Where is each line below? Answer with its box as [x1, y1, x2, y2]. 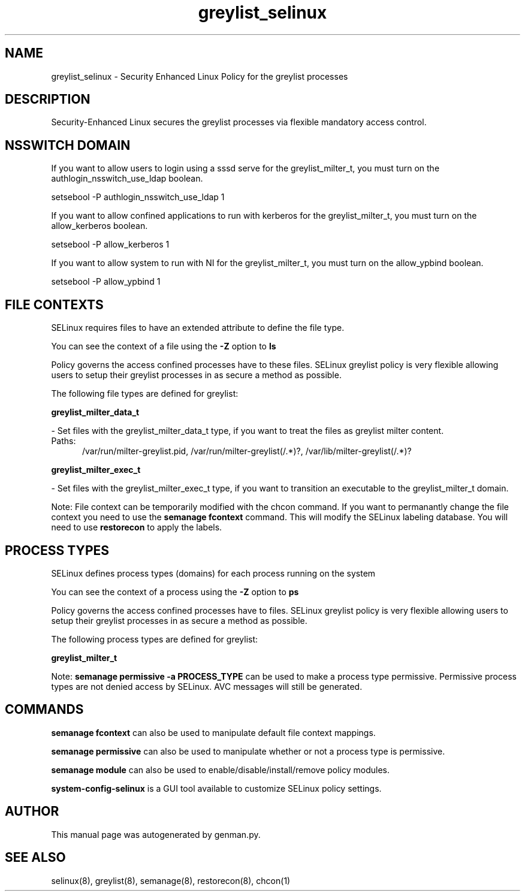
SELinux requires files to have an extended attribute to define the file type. [51, 322, 345, 333]
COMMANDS [5, 702, 84, 717]
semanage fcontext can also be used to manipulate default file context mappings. [51, 727, 376, 738]
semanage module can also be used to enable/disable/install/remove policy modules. [51, 764, 390, 775]
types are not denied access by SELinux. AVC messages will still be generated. [51, 681, 363, 692]
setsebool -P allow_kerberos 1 [51, 239, 170, 250]
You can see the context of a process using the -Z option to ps [51, 586, 299, 597]
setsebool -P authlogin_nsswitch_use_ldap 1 [51, 192, 225, 203]
